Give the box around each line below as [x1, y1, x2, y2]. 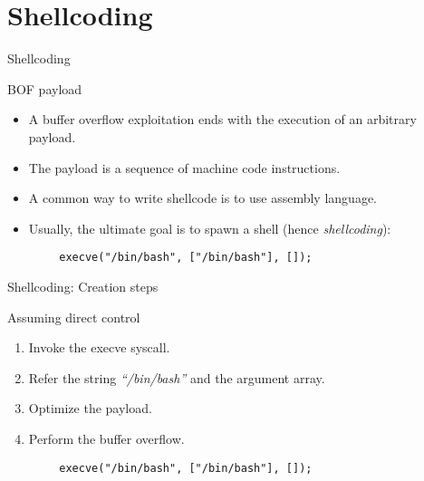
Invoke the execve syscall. [28, 338, 170, 357]
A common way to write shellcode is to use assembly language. [28, 188, 377, 207]
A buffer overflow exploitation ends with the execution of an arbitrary [28, 110, 417, 129]
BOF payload [7, 79, 82, 98]
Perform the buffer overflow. [28, 428, 185, 447]
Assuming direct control [7, 307, 140, 326]
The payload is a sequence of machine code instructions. [28, 158, 341, 177]
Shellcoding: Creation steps [7, 276, 159, 295]
